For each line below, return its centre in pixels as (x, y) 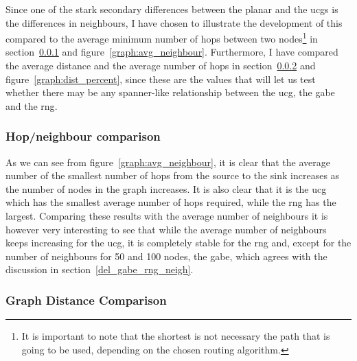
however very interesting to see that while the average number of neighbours (166, 229)
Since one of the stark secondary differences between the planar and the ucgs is (172, 9)
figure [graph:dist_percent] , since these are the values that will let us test (161, 79)
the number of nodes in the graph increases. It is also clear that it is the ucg (166, 188)
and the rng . (32, 105)
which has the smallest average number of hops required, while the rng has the (171, 202)
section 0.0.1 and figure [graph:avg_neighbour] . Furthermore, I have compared (172, 52)
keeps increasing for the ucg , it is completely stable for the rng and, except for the (178, 243)
